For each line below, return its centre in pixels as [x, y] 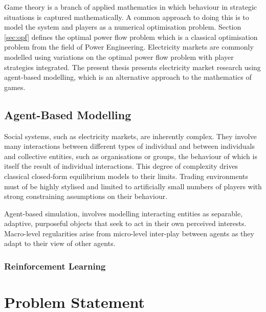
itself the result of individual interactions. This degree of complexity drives [121, 166]
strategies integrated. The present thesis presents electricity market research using [132, 67]
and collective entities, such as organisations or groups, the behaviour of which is [131, 156]
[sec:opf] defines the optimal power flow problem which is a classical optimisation [131, 37]
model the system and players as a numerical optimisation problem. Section [123, 27]
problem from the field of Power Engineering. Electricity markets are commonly [129, 47]
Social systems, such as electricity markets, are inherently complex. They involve [130, 136]
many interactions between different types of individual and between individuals [129, 146]
